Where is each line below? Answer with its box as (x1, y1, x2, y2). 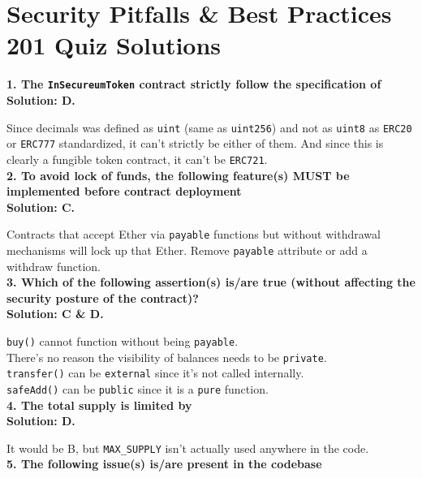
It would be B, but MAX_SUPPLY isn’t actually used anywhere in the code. (6, 439, 369, 456)
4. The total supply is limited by (6, 396, 192, 413)
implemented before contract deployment (6, 183, 242, 200)
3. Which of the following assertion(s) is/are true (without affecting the (6, 273, 416, 291)
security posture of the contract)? (6, 289, 199, 306)
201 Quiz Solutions (6, 28, 222, 62)
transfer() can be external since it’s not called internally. (6, 364, 304, 381)
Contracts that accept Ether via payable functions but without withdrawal (6, 226, 381, 243)
